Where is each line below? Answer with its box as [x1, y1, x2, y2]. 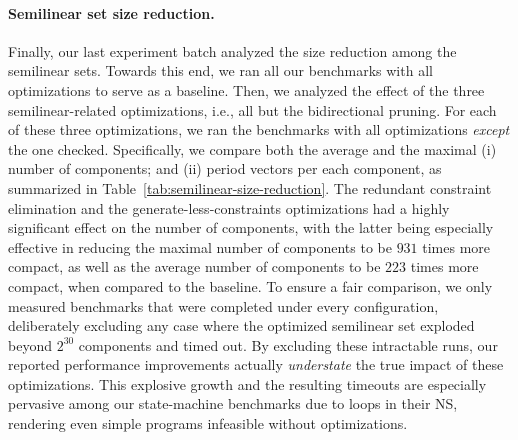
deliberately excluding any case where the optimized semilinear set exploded [8, 315, 475, 336]
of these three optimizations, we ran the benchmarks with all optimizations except [8, 119, 510, 140]
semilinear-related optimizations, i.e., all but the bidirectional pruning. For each [8, 99, 497, 120]
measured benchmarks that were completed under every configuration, [8, 295, 439, 316]
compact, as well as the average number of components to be [8, 256, 381, 277]
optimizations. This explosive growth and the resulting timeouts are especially [8, 373, 487, 394]
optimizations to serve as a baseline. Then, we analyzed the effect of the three [8, 79, 485, 100]
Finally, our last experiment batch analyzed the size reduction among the [8, 40, 457, 61]
